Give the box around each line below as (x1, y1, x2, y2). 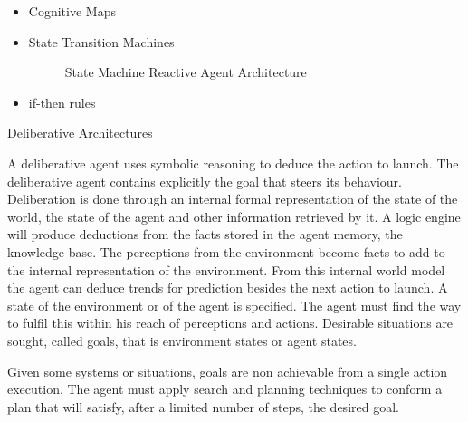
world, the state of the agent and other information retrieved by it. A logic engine (7, 206, 461, 225)
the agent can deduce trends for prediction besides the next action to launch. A (7, 278, 448, 297)
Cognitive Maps (28, 2, 116, 20)
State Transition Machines (28, 32, 175, 51)
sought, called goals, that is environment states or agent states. (7, 331, 357, 350)
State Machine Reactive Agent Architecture (64, 62, 307, 82)
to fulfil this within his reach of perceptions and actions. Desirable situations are (7, 313, 454, 332)
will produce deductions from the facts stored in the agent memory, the (7, 225, 403, 244)
